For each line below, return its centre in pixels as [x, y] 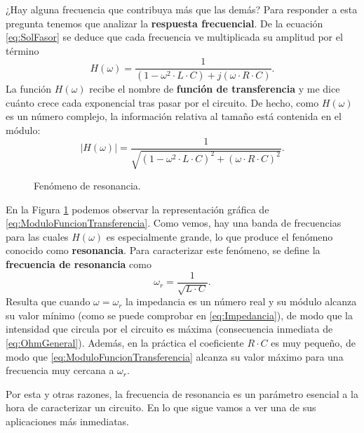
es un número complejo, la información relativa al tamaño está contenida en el [174, 116]
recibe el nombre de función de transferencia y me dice [215, 89]
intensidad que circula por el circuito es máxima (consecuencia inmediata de [169, 329]
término [22, 50]
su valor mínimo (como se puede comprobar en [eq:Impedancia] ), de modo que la [179, 315]
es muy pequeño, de [313, 342]
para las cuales [37, 236]
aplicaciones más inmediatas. [67, 421]
